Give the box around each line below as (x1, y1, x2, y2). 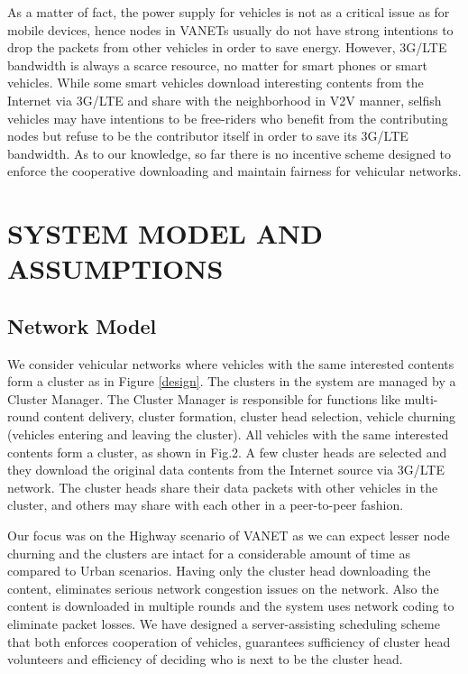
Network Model (7, 311, 157, 339)
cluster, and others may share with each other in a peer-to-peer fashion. (7, 495, 404, 514)
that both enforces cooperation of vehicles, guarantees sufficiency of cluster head (7, 632, 451, 651)
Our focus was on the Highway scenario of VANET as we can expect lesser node (7, 526, 450, 545)
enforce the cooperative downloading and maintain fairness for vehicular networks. (7, 162, 462, 180)
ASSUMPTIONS (7, 250, 224, 287)
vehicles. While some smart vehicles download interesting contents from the (7, 73, 424, 92)
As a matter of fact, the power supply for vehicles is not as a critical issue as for (7, 3, 450, 21)
